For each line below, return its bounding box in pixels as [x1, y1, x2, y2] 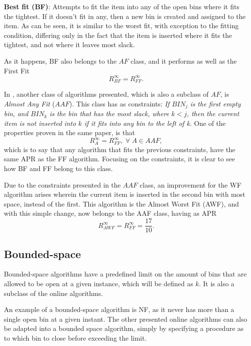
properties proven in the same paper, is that [4, 127, 135, 138]
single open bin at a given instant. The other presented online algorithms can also [4, 313, 248, 324]
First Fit [4, 65, 30, 75]
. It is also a [199, 278, 234, 288]
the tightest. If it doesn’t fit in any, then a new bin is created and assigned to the [4, 11, 246, 21]
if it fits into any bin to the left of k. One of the [84, 118, 226, 128]
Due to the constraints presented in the [4, 179, 121, 190]
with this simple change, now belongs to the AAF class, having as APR [4, 208, 217, 218]
